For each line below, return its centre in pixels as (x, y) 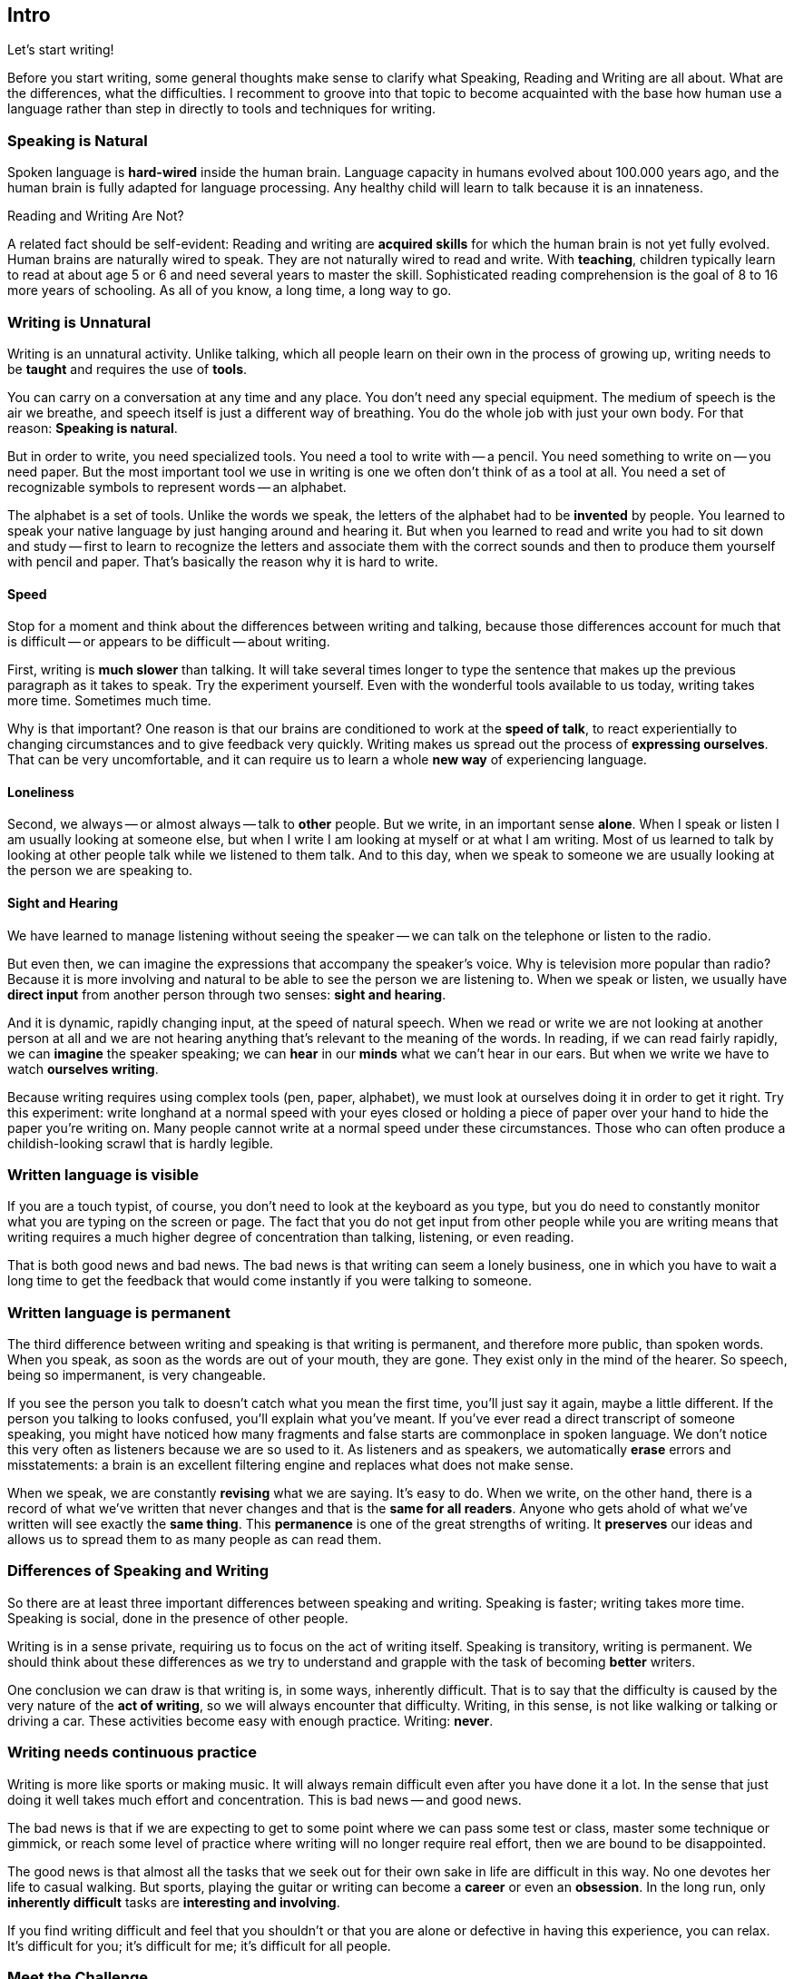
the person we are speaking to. (100, 871)
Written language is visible (103, 1174)
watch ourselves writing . (83, 1068)
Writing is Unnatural (79, 322)
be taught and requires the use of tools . (127, 369)
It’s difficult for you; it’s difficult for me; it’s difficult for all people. (199, 1945)
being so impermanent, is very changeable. (137, 1375)
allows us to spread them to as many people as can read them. (195, 1540)
